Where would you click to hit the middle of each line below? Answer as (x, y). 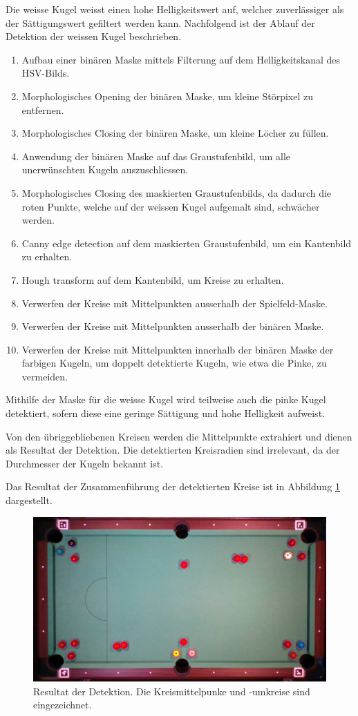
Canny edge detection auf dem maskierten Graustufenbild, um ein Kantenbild (187, 243)
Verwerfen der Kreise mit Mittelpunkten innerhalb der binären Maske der (178, 349)
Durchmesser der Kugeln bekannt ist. (85, 463)
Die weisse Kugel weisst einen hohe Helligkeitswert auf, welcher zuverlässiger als (175, 9)
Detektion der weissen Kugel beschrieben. (94, 36)
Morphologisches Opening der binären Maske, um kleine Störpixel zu (167, 96)
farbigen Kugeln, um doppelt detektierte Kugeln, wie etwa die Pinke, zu (174, 363)
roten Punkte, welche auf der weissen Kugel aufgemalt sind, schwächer (171, 206)
